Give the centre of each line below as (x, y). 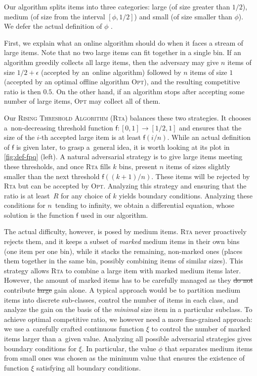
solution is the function (39, 215)
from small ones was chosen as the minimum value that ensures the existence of (125, 358)
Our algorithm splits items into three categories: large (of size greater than (117, 6)
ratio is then (22, 91)
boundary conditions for (40, 348)
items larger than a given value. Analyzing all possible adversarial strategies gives (128, 338)
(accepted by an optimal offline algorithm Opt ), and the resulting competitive (122, 82)
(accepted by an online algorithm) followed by (111, 72)
